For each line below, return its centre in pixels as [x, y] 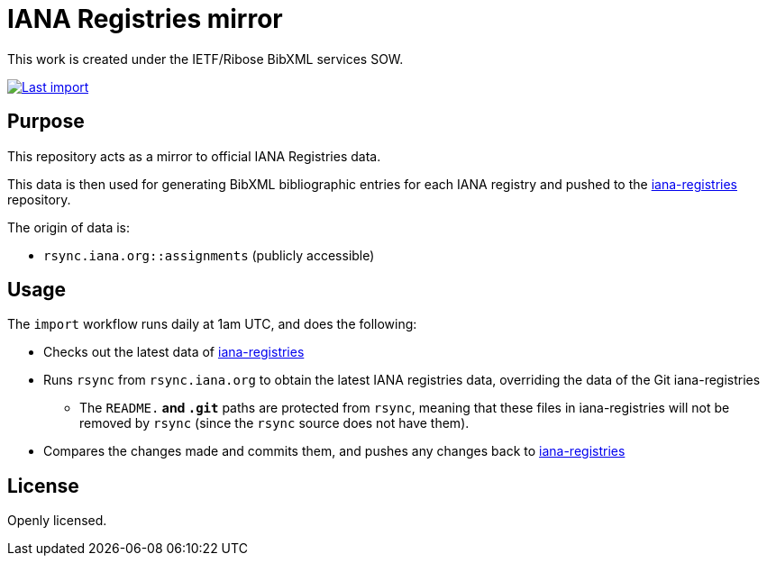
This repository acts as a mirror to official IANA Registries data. [194, 156]
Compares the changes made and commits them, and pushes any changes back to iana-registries [334, 451]
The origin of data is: [69, 227]
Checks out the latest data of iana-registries [174, 352]
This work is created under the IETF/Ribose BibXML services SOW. [205, 59]
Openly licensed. [57, 521]
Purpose [46, 122]
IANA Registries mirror [145, 19]
